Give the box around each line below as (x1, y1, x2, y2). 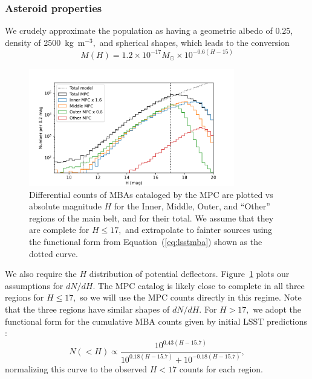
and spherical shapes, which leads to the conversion (99, 36, 290, 48)
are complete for (29, 223, 89, 236)
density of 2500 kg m (5, 36, 85, 48)
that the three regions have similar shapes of (5, 303, 170, 315)
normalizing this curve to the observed (5, 362, 148, 375)
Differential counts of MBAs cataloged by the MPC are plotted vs (29, 188, 273, 200)
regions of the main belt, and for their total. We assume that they (29, 211, 274, 224)
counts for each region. (179, 362, 263, 375)
